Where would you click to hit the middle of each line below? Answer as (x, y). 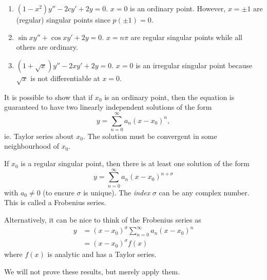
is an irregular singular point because (194, 65)
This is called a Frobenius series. (55, 202)
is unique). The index (117, 192)
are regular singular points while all (186, 37)
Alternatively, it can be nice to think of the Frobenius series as (103, 219)
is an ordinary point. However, (178, 8)
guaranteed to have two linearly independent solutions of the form (108, 107)
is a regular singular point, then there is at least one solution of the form (135, 163)
